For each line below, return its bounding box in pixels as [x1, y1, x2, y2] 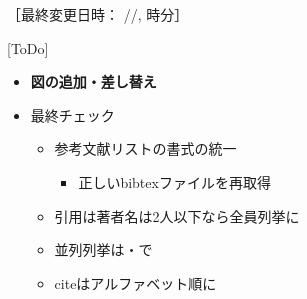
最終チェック [30, 104, 115, 125]
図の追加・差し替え [30, 71, 157, 92]
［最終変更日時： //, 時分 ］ [7, 4, 189, 24]
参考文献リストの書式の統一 [54, 138, 237, 159]
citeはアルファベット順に [54, 272, 217, 293]
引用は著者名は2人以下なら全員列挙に [54, 205, 300, 226]
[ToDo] [7, 37, 49, 58]
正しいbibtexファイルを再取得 [78, 171, 271, 192]
